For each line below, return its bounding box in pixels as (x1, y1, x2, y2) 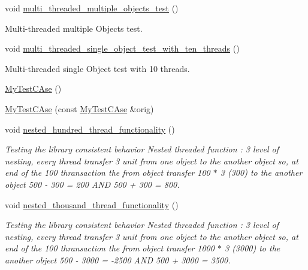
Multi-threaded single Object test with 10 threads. (5, 62, 190, 74)
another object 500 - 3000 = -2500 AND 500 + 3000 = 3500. (5, 253, 231, 266)
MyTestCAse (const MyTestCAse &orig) (5, 102, 154, 115)
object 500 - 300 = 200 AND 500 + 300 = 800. (5, 178, 180, 190)
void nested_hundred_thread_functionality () (5, 122, 175, 135)
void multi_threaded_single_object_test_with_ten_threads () (5, 42, 240, 55)
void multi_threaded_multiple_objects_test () (5, 2, 179, 14)
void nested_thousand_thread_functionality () (5, 198, 179, 211)
